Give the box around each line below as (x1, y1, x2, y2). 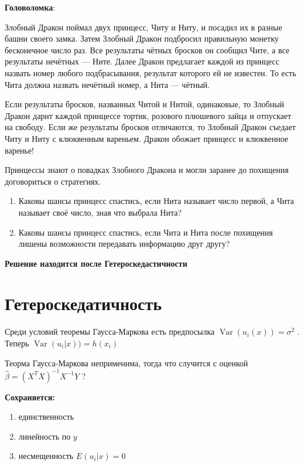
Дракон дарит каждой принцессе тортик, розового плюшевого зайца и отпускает (5, 109, 292, 121)
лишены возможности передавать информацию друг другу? (18, 237, 230, 250)
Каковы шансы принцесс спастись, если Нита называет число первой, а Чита (18, 195, 294, 207)
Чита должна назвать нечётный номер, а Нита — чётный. (5, 78, 210, 90)
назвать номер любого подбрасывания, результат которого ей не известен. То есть (5, 66, 296, 79)
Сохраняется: (5, 390, 55, 403)
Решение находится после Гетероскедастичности (5, 257, 187, 269)
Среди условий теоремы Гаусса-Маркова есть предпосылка (5, 325, 215, 338)
